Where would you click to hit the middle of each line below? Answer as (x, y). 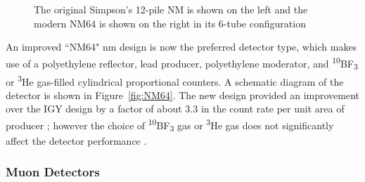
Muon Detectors (53, 172)
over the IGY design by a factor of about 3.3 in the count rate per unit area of (175, 109)
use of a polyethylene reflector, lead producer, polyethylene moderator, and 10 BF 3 (182, 63)
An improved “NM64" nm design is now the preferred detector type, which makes (181, 47)
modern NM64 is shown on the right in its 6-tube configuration (170, 23)
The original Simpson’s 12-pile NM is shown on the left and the (171, 9)
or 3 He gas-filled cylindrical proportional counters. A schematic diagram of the (175, 80)
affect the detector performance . (76, 140)
